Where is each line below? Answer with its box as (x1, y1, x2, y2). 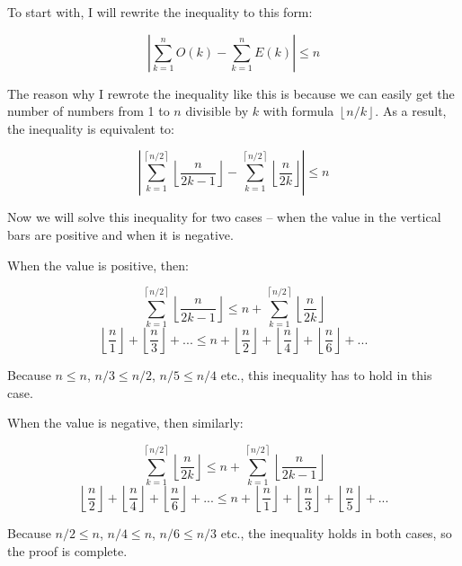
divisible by (185, 102, 249, 120)
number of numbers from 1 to (7, 102, 170, 120)
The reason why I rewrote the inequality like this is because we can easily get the (7, 84, 455, 102)
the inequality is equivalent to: (7, 119, 174, 137)
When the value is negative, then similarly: (7, 413, 244, 432)
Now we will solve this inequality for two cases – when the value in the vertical (7, 208, 441, 226)
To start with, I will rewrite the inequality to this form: (7, 3, 313, 21)
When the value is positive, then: (7, 255, 189, 274)
